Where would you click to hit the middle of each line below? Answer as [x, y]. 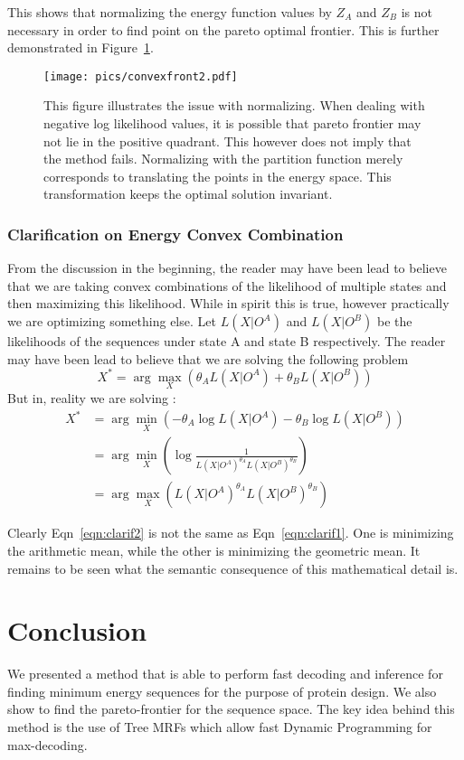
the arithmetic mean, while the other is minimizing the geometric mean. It [214, 550]
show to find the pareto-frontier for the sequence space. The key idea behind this [231, 709]
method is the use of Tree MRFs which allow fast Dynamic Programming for [220, 727]
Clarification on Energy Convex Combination [175, 234]
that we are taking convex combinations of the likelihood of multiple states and [227, 285]
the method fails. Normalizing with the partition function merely [223, 159]
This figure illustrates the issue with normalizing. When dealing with [234, 105]
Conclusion [77, 630]
